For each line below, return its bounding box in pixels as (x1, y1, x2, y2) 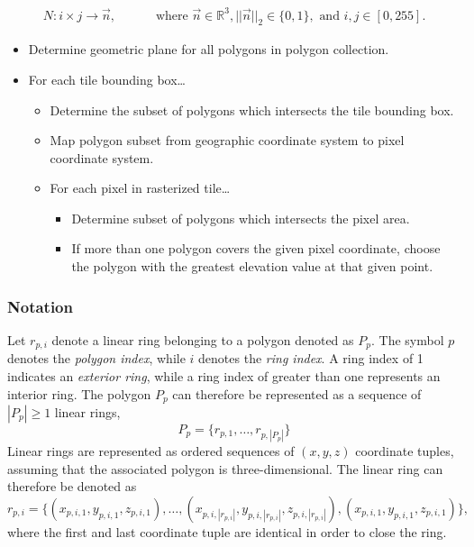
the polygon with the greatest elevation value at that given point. (71, 257, 433, 276)
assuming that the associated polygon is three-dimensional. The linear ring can (7, 459, 443, 478)
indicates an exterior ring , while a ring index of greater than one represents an (7, 366, 441, 385)
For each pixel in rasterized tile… (50, 178, 231, 197)
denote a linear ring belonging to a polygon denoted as (51, 330, 354, 349)
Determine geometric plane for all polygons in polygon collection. (28, 40, 389, 59)
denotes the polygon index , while (7, 349, 186, 368)
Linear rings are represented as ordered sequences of (7, 442, 295, 460)
